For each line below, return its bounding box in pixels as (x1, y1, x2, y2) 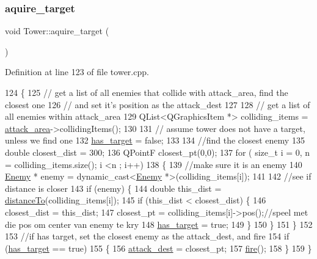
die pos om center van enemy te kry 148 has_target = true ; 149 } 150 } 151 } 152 (5, 217, 313, 230)
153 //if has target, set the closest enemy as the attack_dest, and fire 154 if (5, 230, 290, 243)
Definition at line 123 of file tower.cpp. (5, 65, 149, 78)
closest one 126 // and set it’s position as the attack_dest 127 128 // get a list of (5, 98, 310, 111)
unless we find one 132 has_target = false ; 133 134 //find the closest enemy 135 (5, 134, 305, 147)
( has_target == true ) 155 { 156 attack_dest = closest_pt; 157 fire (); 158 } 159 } (5, 241, 312, 254)
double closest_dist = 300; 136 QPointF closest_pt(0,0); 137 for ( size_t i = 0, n (5, 145, 310, 158)
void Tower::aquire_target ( (5, 24, 109, 37)
